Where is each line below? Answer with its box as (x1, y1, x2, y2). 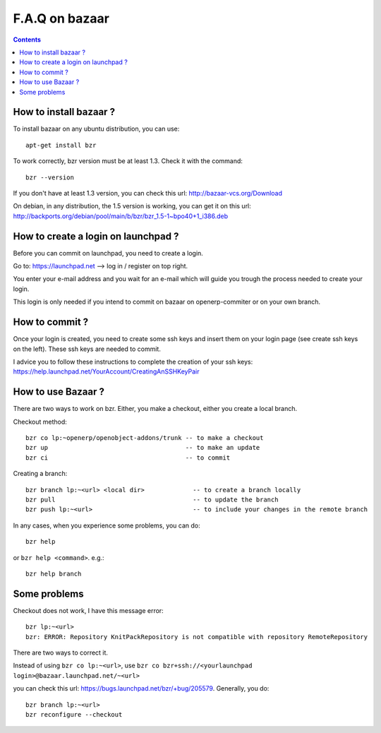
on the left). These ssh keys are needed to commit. (13, 345, 162, 353)
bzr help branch (25, 569, 82, 578)
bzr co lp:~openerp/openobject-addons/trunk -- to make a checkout (25, 434, 264, 441)
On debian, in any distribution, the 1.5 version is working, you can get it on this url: (13, 202, 252, 210)
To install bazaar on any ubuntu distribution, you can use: (13, 124, 180, 133)
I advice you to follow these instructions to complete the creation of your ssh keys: (13, 357, 253, 366)
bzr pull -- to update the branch (25, 495, 279, 503)
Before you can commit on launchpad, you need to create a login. (13, 249, 204, 257)
